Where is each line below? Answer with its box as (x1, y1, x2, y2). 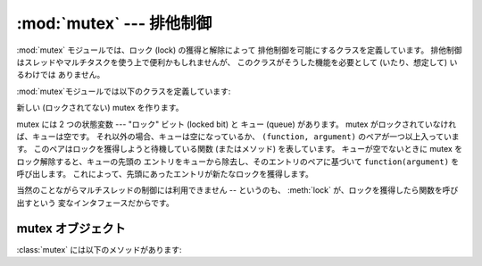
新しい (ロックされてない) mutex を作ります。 (16, 103, 184, 113)
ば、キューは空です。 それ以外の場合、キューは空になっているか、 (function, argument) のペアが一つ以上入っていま (16, 130, 460, 142)
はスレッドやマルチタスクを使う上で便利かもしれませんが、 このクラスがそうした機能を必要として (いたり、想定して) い (16, 56, 458, 67)
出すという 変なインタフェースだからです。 (16, 197, 174, 208)
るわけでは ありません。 (16, 70, 105, 80)
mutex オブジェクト (16, 220, 126, 236)
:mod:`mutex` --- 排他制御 (16, 13, 212, 33)
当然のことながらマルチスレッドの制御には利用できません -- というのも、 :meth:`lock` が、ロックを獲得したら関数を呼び (16, 185, 459, 195)
